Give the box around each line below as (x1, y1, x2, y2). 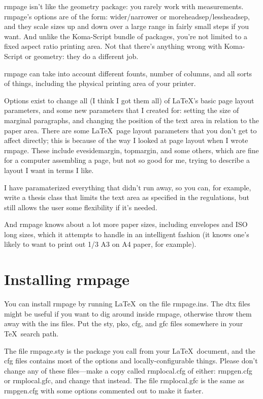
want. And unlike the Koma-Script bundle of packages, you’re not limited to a (4, 31, 247, 41)
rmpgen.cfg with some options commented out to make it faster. (4, 385, 204, 395)
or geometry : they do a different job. (25, 50, 139, 61)
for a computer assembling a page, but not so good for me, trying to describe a (4, 155, 250, 165)
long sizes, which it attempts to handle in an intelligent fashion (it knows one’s (4, 229, 249, 239)
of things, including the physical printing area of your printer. (4, 78, 196, 89)
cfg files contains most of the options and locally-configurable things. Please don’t (4, 355, 258, 366)
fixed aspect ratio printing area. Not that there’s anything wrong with (4, 41, 222, 51)
